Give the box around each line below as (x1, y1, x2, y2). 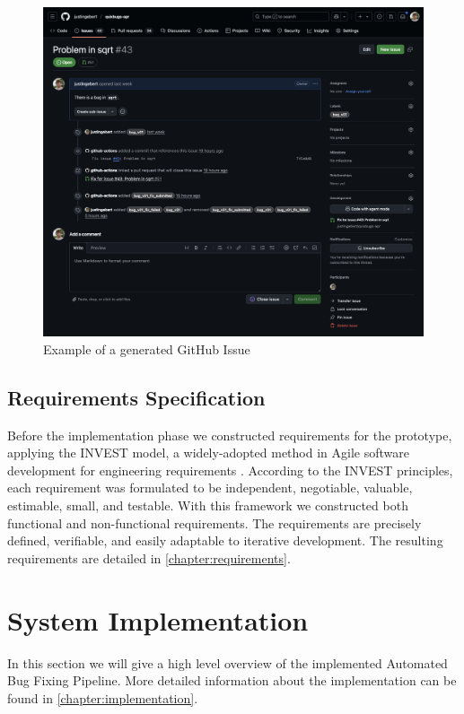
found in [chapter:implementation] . (7, 688, 198, 707)
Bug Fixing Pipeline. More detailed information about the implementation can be (7, 671, 457, 690)
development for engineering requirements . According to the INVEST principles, (7, 460, 453, 479)
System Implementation (7, 601, 309, 638)
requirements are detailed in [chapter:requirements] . (7, 548, 291, 567)
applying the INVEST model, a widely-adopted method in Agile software (7, 443, 409, 462)
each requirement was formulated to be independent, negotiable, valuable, (7, 478, 413, 497)
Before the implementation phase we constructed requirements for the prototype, (7, 425, 452, 444)
